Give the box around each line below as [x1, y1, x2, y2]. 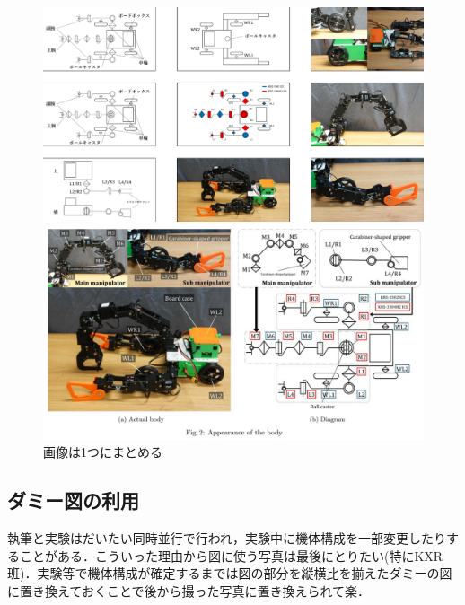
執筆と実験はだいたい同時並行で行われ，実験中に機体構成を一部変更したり [7, 528, 447, 547]
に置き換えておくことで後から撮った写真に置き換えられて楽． [7, 581, 371, 600]
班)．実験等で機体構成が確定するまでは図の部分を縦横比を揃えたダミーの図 [7, 564, 452, 583]
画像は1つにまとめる [43, 443, 162, 461]
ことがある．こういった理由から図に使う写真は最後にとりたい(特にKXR [19, 546, 443, 565]
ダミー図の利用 [7, 487, 139, 514]
